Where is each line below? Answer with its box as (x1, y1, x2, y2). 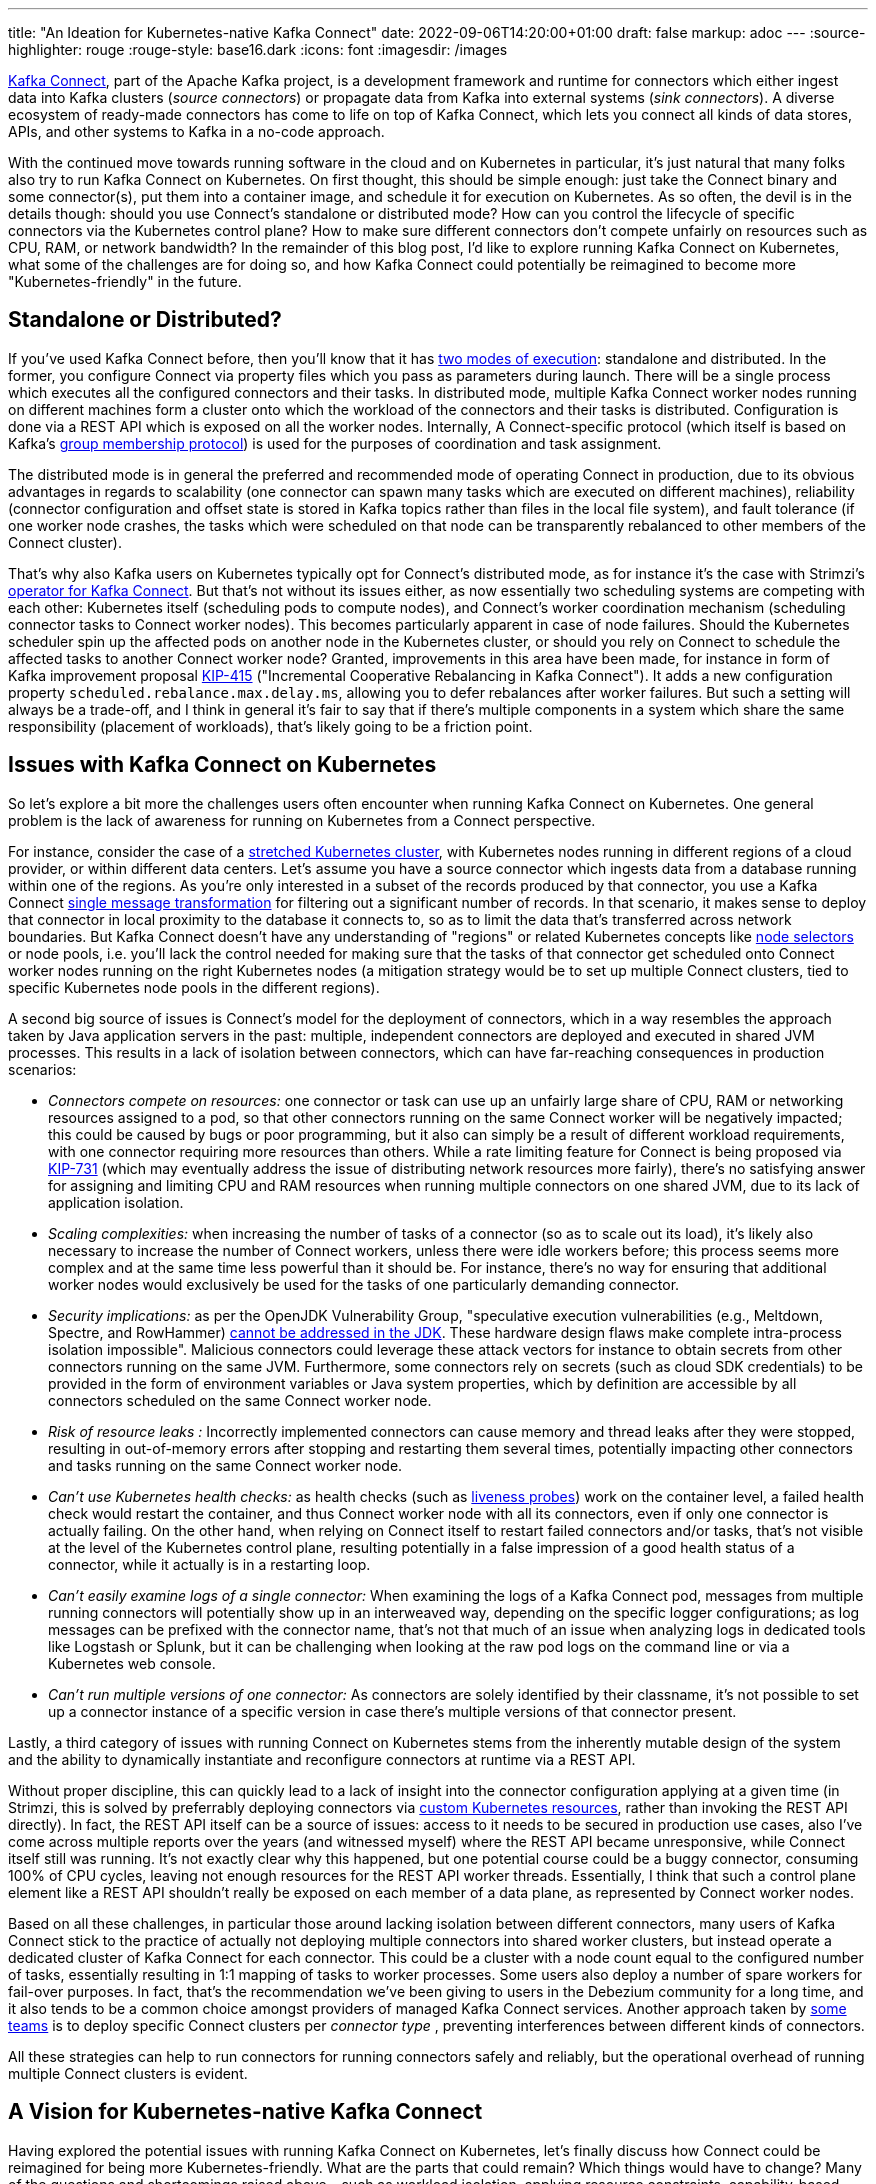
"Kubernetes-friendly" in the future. (8, 273, 242, 290)
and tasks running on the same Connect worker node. (48, 1456, 403, 1474)
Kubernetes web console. (48, 1654, 216, 1672)
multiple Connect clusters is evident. (8, 2064, 248, 2082)
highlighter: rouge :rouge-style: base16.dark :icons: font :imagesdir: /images (8, 41, 508, 58)
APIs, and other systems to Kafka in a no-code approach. (8, 123, 385, 140)
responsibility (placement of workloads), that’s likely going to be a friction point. (8, 717, 533, 735)
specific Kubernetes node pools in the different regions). (8, 978, 380, 996)
